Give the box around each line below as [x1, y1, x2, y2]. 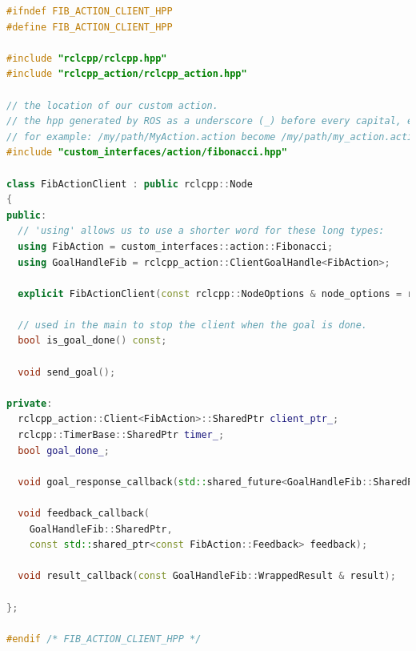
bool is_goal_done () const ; [18, 335, 167, 347]
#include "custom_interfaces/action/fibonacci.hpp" [6, 147, 287, 159]
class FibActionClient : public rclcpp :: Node [6, 178, 253, 190]
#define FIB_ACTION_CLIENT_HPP [6, 21, 173, 33]
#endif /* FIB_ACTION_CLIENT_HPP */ [6, 633, 202, 645]
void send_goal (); [18, 366, 116, 378]
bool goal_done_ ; [18, 444, 110, 456]
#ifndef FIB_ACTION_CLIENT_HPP [6, 6, 173, 17]
